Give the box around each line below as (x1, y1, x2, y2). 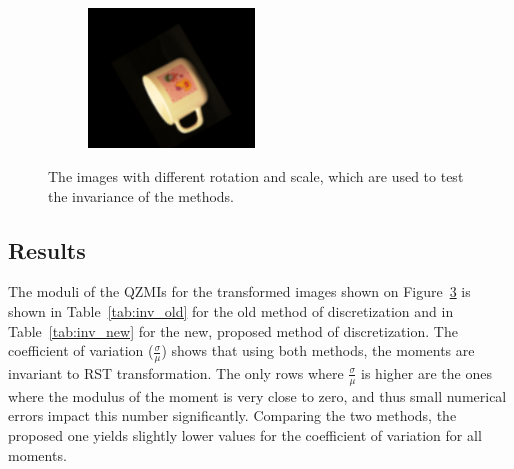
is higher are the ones (361, 362, 492, 383)
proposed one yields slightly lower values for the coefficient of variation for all (8, 424, 482, 445)
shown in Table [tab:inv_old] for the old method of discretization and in (8, 300, 454, 321)
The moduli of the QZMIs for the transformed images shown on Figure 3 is (8, 281, 471, 302)
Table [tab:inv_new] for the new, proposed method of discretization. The (8, 320, 458, 341)
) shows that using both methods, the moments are (161, 340, 475, 361)
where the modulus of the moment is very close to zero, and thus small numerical (8, 385, 507, 406)
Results (8, 234, 86, 265)
